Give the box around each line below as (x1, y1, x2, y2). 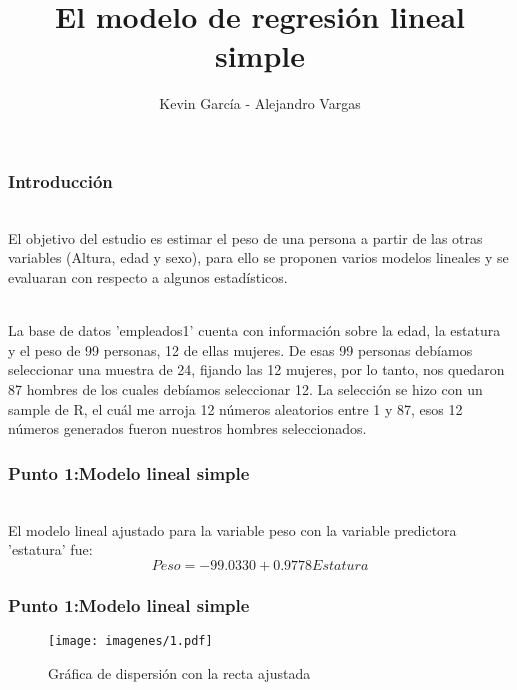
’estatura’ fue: (8, 539, 93, 560)
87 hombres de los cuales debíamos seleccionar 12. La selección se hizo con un (8, 378, 483, 399)
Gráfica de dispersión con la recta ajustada (48, 662, 311, 683)
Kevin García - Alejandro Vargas (159, 93, 361, 114)
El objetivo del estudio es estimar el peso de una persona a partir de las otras (8, 227, 483, 248)
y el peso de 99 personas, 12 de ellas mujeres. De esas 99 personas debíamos (8, 339, 473, 360)
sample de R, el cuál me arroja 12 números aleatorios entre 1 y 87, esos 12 (8, 398, 463, 419)
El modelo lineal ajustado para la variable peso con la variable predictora (8, 519, 457, 540)
